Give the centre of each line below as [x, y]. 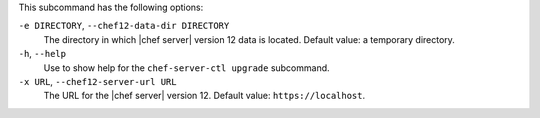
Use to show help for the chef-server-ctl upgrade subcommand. [186, 67]
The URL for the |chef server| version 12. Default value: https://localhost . [204, 96]
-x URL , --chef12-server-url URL [97, 81]
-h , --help [42, 54]
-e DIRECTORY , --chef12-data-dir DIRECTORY [124, 26]
